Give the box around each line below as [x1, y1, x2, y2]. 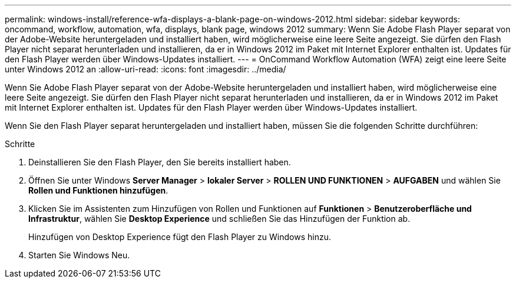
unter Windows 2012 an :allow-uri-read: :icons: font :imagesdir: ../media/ [5, 64, 286, 74]
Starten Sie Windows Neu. [28, 250, 130, 260]
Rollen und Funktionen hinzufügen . [28, 185, 168, 195]
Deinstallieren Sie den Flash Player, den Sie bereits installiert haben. [28, 157, 291, 167]
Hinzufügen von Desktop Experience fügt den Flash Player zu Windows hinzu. [28, 232, 331, 242]
